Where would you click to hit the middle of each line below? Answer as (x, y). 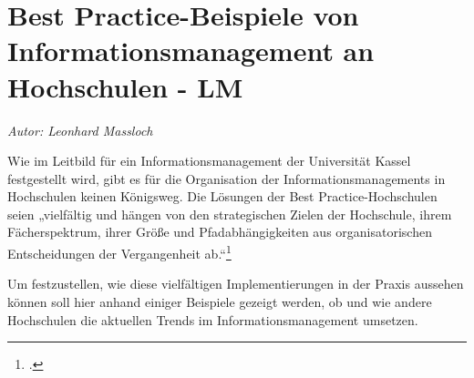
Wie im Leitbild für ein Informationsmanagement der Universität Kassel (209, 161)
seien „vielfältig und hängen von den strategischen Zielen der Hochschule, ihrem (230, 214)
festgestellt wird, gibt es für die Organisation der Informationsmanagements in (227, 178)
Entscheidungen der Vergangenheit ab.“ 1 (119, 252)
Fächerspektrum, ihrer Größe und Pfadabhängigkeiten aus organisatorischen (220, 232)
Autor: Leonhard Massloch (80, 130)
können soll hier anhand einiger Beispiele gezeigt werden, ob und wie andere (220, 301)
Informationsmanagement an (191, 51)
